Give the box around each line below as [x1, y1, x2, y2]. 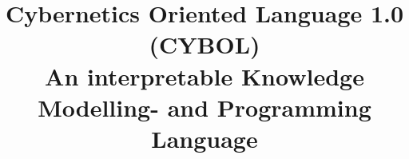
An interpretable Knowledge [45, 59, 364, 92]
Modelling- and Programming [38, 90, 371, 123]
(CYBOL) [149, 28, 260, 61]
